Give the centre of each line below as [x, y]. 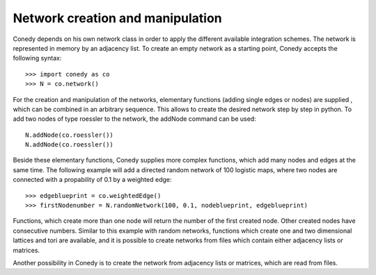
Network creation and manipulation [117, 18]
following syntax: [37, 58]
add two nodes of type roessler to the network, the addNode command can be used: [135, 119]
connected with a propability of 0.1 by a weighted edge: [92, 180]
